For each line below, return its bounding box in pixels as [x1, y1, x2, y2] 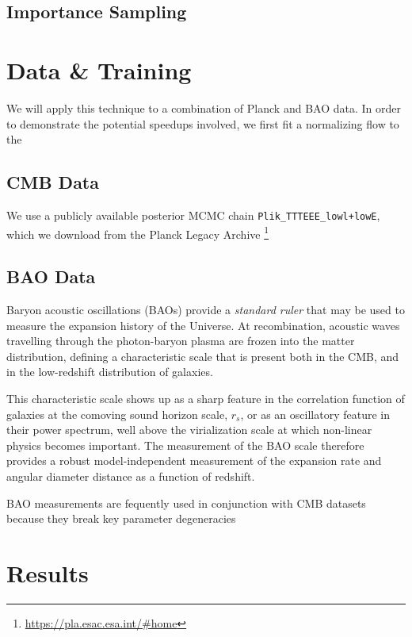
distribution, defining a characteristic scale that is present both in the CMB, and [6, 347, 399, 364]
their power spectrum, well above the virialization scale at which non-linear [6, 421, 372, 438]
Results [6, 556, 89, 589]
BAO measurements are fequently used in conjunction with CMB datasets [6, 494, 366, 511]
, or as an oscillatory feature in [240, 405, 390, 422]
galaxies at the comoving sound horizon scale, [6, 405, 228, 422]
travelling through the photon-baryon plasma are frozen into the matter [6, 332, 355, 349]
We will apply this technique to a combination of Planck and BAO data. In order [6, 99, 401, 116]
